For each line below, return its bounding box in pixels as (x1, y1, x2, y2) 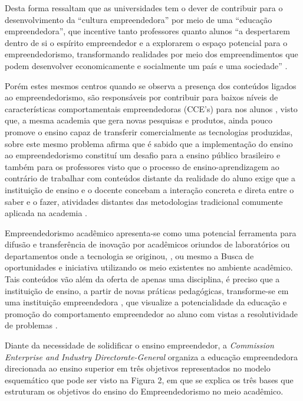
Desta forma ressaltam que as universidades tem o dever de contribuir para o (5, 2, 283, 14)
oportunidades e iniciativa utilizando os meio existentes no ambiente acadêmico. (5, 261, 293, 273)
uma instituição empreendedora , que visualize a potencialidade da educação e (5, 296, 287, 308)
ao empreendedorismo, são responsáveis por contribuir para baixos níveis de (5, 91, 278, 103)
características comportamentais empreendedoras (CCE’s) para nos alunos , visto (5, 102, 298, 115)
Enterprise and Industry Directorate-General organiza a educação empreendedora (5, 350, 298, 363)
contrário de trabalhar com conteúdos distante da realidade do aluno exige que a (5, 172, 296, 184)
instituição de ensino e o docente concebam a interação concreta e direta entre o (5, 183, 294, 195)
